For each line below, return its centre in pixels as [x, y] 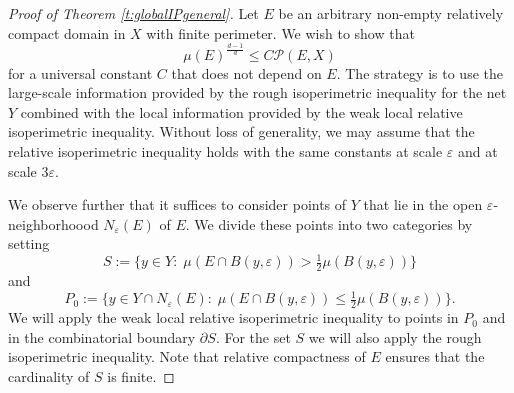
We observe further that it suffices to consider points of [177, 204]
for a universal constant [80, 72]
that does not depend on [246, 72]
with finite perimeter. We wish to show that [280, 32]
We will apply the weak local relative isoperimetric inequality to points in [233, 317]
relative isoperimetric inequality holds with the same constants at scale [225, 150]
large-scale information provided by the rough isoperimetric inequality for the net [257, 92]
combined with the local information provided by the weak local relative [241, 111]
